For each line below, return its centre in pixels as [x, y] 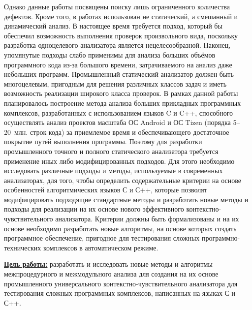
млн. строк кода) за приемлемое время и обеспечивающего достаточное [122, 132]
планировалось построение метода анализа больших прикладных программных [123, 103]
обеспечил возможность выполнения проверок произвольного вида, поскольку [121, 35]
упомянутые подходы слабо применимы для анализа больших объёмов [110, 54]
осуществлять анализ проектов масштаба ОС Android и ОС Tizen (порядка [117, 122]
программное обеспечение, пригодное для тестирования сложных [102, 238]
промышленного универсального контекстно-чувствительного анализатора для [121, 283]
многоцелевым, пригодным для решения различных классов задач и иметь [115, 83]
